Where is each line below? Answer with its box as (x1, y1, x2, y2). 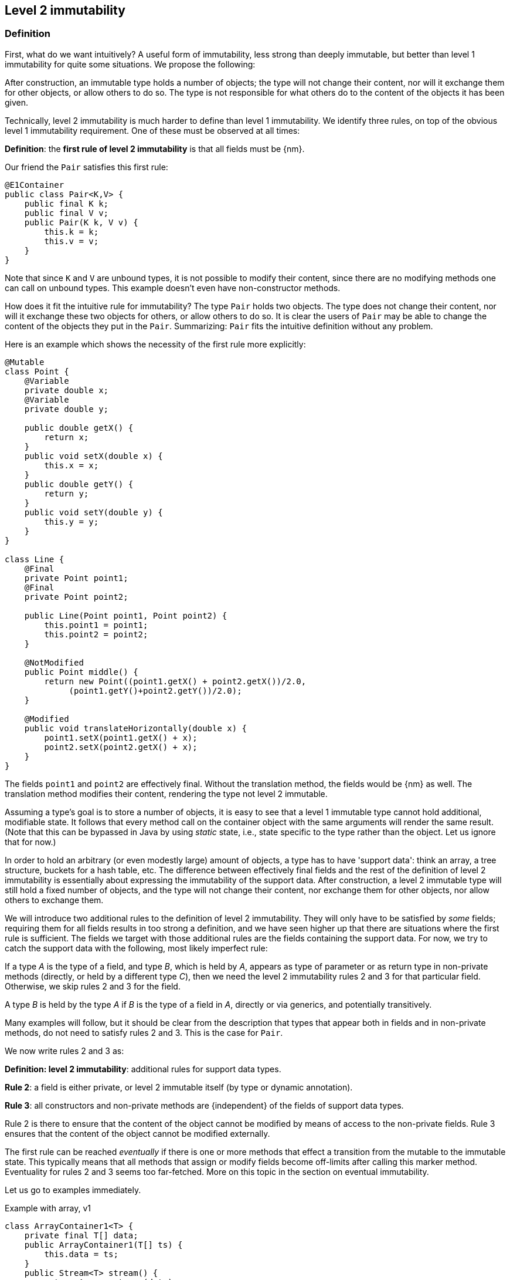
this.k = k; (44, 227, 99, 237)
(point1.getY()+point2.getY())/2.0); (69, 685, 242, 695)
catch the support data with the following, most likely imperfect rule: (5, 943, 268, 953)
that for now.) (5, 836, 56, 847)
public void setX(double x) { (24, 451, 163, 461)
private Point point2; (24, 592, 128, 602)
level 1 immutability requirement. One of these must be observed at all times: (5, 125, 300, 136)
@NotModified (24, 657, 84, 667)
